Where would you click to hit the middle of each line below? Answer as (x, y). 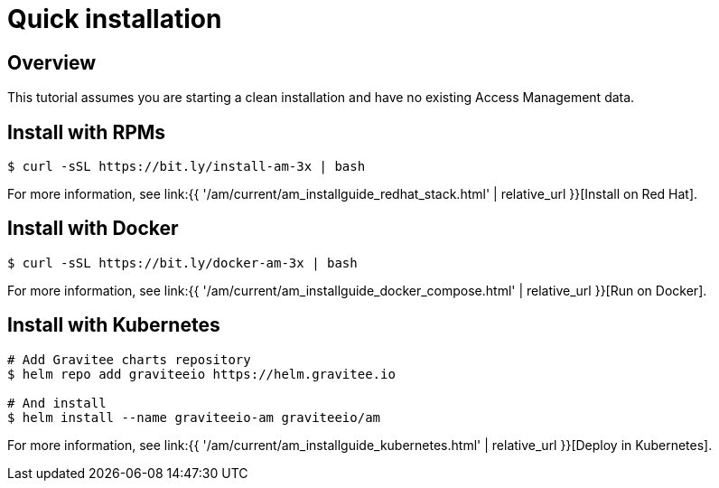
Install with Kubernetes (114, 325)
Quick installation (115, 19)
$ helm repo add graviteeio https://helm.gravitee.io (201, 374)
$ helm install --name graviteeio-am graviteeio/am (194, 417)
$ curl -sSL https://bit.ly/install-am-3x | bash (187, 167)
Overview (52, 62)
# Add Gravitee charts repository (129, 359)
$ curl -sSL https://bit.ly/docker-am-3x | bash (182, 263)
